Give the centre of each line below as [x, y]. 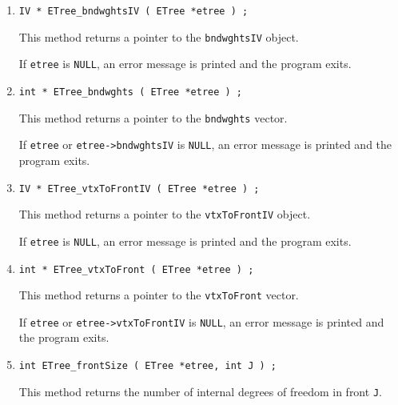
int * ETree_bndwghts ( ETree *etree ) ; [130, 92]
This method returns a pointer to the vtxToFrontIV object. [165, 214]
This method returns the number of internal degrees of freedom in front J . [200, 391]
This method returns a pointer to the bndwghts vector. [153, 117]
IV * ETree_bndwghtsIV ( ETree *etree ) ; [133, 11]
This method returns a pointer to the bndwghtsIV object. [159, 36]
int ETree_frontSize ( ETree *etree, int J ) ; [147, 366]
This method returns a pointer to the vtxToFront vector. [159, 295]
